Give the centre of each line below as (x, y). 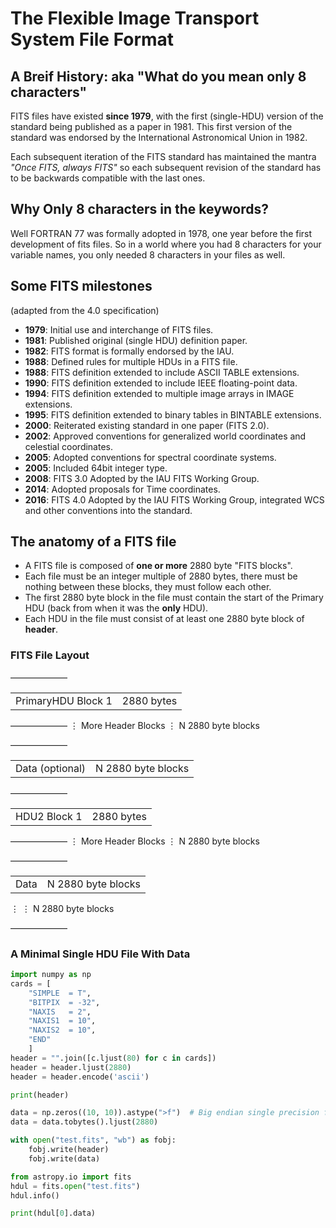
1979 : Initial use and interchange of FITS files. (119, 329)
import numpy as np (51, 975)
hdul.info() (35, 1195)
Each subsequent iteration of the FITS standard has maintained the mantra (163, 156)
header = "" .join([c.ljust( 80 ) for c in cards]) (113, 1058)
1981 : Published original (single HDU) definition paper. (136, 340)
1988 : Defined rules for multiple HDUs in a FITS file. (131, 361)
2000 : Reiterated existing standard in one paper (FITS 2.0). (147, 425)
